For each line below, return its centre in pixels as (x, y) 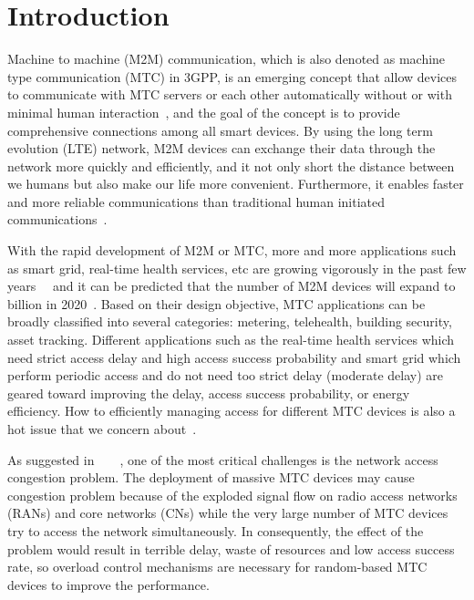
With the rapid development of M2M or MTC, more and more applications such (232, 250)
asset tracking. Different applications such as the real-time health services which (231, 340)
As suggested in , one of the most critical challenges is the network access (223, 459)
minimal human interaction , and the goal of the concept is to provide (204, 112)
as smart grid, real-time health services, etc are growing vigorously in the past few (237, 268)
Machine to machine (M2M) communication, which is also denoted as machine (227, 59)
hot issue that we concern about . (102, 429)
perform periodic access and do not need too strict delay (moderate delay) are (226, 375)
